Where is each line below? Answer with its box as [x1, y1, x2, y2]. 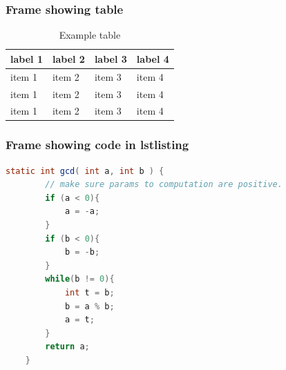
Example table [59, 28, 121, 42]
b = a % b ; [64, 301, 115, 311]
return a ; [45, 342, 90, 352]
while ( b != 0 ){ [45, 274, 115, 284]
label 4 [136, 51, 169, 66]
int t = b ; [64, 288, 115, 298]
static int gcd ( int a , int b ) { [6, 166, 164, 176]
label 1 [10, 51, 43, 66]
